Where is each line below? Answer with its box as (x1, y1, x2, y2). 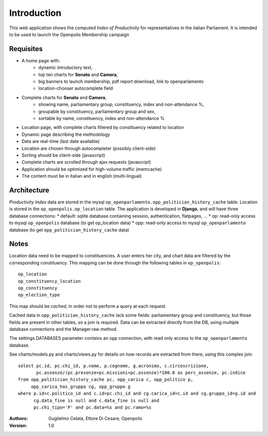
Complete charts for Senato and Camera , (21, 94, 107, 100)
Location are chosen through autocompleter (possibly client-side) (21, 145, 156, 151)
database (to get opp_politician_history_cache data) (9, 227, 130, 233)
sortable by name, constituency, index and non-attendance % (38, 115, 165, 121)
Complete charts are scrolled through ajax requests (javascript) (21, 159, 151, 165)
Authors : (9, 416, 28, 422)
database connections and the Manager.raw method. (9, 326, 118, 332)
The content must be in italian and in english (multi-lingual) (21, 173, 142, 179)
